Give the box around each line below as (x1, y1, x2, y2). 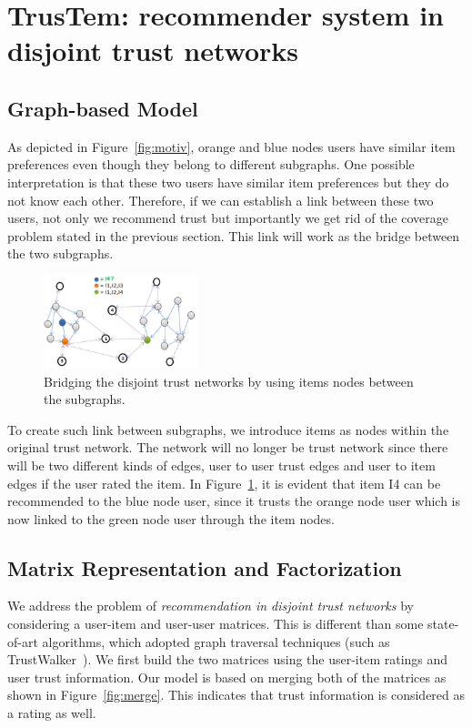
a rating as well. (7, 703, 96, 723)
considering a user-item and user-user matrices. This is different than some (7, 614, 424, 633)
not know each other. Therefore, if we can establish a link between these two (7, 190, 434, 209)
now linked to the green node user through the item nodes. (7, 509, 335, 528)
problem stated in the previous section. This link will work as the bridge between (7, 226, 460, 245)
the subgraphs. (44, 389, 126, 409)
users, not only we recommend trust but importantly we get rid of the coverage (7, 208, 448, 227)
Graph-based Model (7, 94, 198, 122)
